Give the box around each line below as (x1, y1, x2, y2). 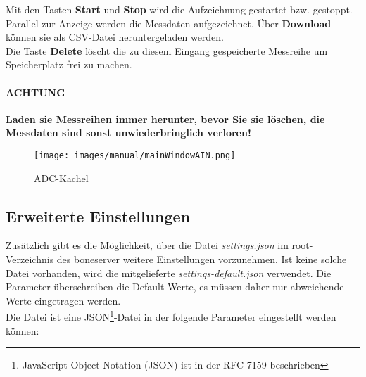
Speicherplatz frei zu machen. (6, 57, 132, 72)
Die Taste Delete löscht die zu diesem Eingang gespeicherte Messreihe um (6, 43, 328, 58)
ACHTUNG (6, 84, 65, 99)
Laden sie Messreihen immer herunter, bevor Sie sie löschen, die (6, 111, 325, 126)
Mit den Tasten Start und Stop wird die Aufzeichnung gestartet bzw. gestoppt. (6, 2, 353, 16)
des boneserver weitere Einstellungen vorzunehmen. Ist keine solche (56, 252, 347, 266)
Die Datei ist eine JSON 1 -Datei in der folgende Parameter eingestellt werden (6, 307, 336, 324)
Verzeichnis (6, 252, 54, 266)
